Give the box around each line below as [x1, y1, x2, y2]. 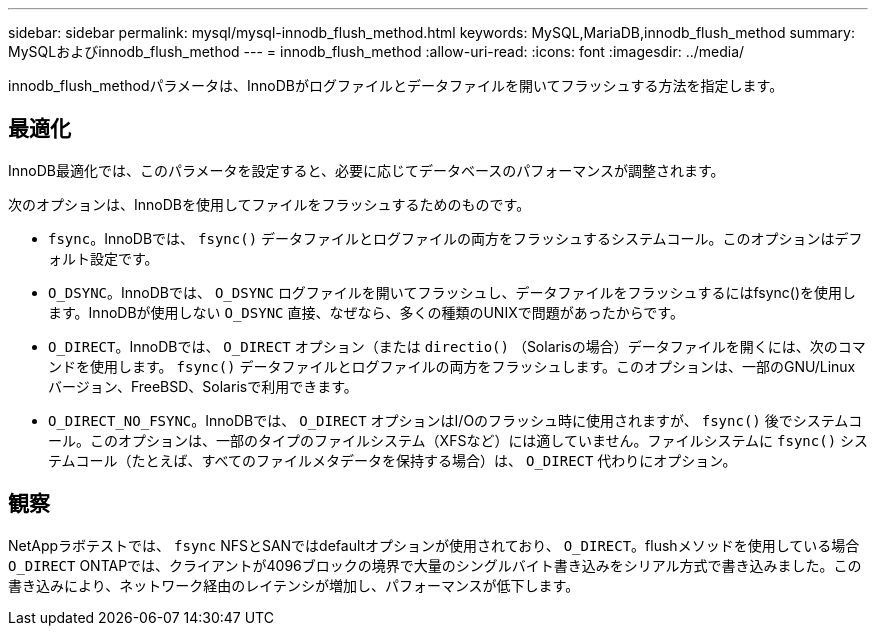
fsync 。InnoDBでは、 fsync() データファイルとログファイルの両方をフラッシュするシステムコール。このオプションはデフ [48, 229, 863, 247]
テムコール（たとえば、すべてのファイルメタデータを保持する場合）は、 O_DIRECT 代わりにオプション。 [48, 451, 737, 469]
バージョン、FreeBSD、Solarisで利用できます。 [48, 377, 358, 395]
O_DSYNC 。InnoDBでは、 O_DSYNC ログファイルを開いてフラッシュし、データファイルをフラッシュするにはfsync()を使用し [48, 283, 857, 301]
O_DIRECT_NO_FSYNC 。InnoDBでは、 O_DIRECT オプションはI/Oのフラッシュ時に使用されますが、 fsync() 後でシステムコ [48, 411, 863, 429]
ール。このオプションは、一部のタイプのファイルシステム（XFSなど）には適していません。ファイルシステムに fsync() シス [48, 431, 869, 449]
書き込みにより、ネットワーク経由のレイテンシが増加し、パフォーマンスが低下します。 [8, 576, 580, 594]
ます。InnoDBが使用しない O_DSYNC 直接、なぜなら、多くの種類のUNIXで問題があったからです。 [48, 303, 684, 321]
